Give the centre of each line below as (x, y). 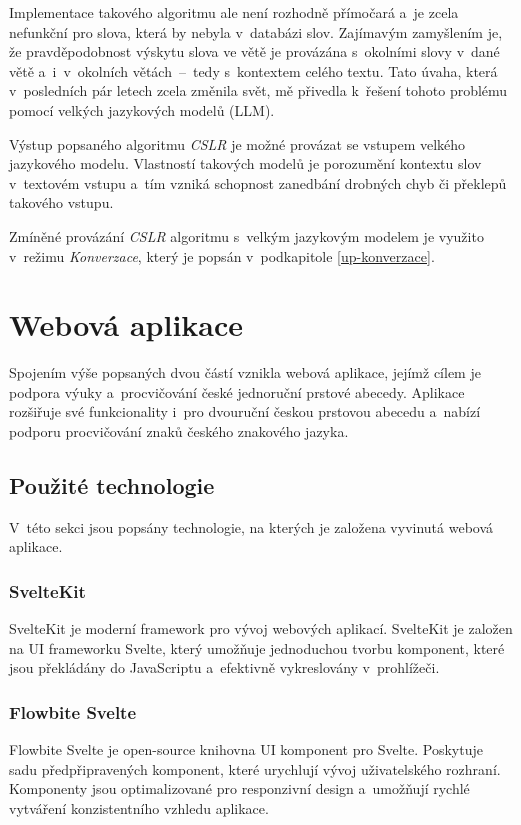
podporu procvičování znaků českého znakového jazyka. (179, 431)
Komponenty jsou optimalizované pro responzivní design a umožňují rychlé (239, 788)
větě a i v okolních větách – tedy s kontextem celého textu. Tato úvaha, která (253, 70)
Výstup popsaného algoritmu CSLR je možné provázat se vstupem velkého (237, 143)
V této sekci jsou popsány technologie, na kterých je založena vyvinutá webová (251, 526)
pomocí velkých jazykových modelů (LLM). (142, 109)
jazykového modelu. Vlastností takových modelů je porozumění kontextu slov (245, 163)
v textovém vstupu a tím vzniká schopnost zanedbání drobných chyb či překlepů (258, 182)
